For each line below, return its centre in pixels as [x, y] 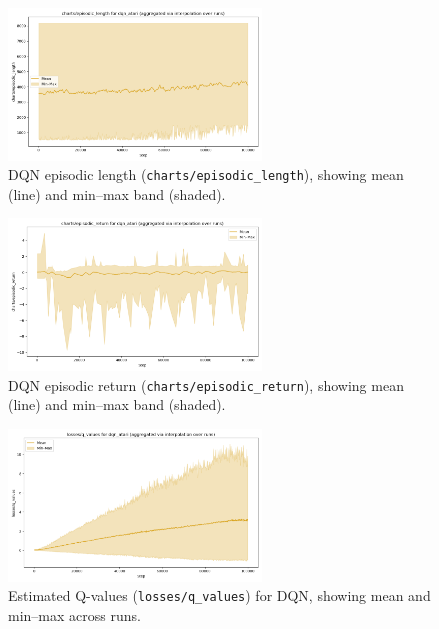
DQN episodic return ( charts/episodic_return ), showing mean [206, 384]
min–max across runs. [74, 614]
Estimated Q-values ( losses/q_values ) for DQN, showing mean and [219, 595]
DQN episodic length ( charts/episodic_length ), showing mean [206, 174]
